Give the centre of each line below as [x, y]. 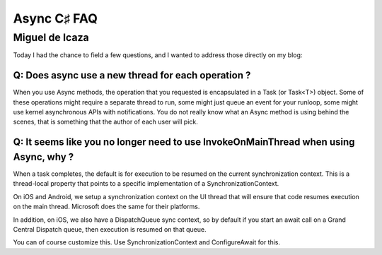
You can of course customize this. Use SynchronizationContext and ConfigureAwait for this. [147, 242]
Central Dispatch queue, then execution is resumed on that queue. [110, 229]
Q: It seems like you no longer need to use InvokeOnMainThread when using [184, 142]
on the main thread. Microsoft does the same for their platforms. [106, 207]
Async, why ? [44, 156]
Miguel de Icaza [51, 37]
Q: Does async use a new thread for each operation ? [132, 75]
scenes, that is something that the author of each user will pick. [105, 122]
